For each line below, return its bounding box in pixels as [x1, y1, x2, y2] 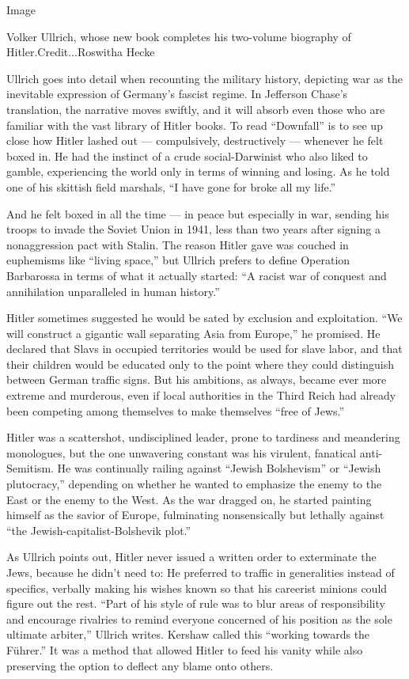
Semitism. [6, 460, 54, 476]
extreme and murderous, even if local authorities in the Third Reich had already [6, 387, 396, 404]
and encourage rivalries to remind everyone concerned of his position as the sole [6, 610, 392, 627]
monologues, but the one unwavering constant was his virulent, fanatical [6, 444, 357, 461]
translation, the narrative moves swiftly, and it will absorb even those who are [6, 101, 385, 117]
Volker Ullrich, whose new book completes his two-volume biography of [6, 28, 351, 44]
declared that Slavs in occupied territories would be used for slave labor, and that [6, 340, 403, 357]
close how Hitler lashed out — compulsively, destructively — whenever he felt [6, 132, 384, 149]
